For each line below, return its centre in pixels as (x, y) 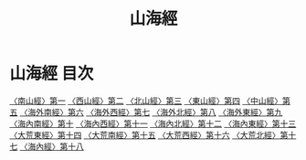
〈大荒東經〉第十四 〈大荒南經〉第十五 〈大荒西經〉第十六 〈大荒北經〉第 (149, 134)
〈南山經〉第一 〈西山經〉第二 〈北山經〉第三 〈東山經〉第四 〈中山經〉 (146, 101)
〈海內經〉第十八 (52, 146)
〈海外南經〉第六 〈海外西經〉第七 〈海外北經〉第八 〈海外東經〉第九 (151, 112)
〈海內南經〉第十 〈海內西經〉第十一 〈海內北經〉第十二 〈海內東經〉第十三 (153, 123)
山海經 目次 (52, 74)
